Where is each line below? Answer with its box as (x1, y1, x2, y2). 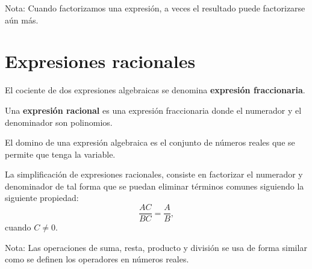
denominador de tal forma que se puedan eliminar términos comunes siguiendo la (5, 179, 304, 192)
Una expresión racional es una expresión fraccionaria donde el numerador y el (5, 104, 302, 116)
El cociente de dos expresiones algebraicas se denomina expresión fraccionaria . (5, 84, 305, 96)
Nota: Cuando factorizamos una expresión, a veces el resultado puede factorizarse (5, 2, 305, 14)
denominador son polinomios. (5, 116, 113, 128)
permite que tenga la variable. (5, 147, 116, 160)
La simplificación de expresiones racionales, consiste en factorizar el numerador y (5, 168, 303, 181)
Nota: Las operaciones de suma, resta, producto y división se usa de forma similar (5, 241, 307, 253)
